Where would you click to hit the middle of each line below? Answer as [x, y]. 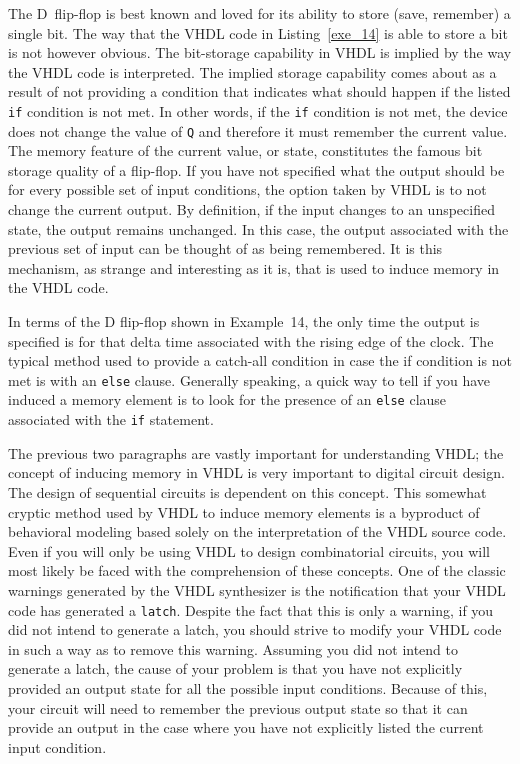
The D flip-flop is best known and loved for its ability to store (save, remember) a [259, 13]
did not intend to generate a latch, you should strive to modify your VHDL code [255, 629]
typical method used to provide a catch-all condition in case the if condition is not [260, 360]
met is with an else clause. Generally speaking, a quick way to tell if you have [249, 379]
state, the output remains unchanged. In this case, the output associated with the [258, 228]
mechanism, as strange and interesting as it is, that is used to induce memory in [254, 267]
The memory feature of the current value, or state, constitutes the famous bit [245, 150]
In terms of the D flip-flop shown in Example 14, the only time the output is [244, 321]
